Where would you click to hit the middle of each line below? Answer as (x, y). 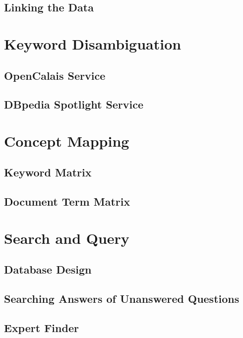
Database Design (48, 269)
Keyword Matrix (48, 172)
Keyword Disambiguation (93, 43)
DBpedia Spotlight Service (74, 104)
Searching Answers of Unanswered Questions (122, 299)
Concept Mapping (67, 141)
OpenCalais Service (55, 75)
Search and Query (67, 238)
